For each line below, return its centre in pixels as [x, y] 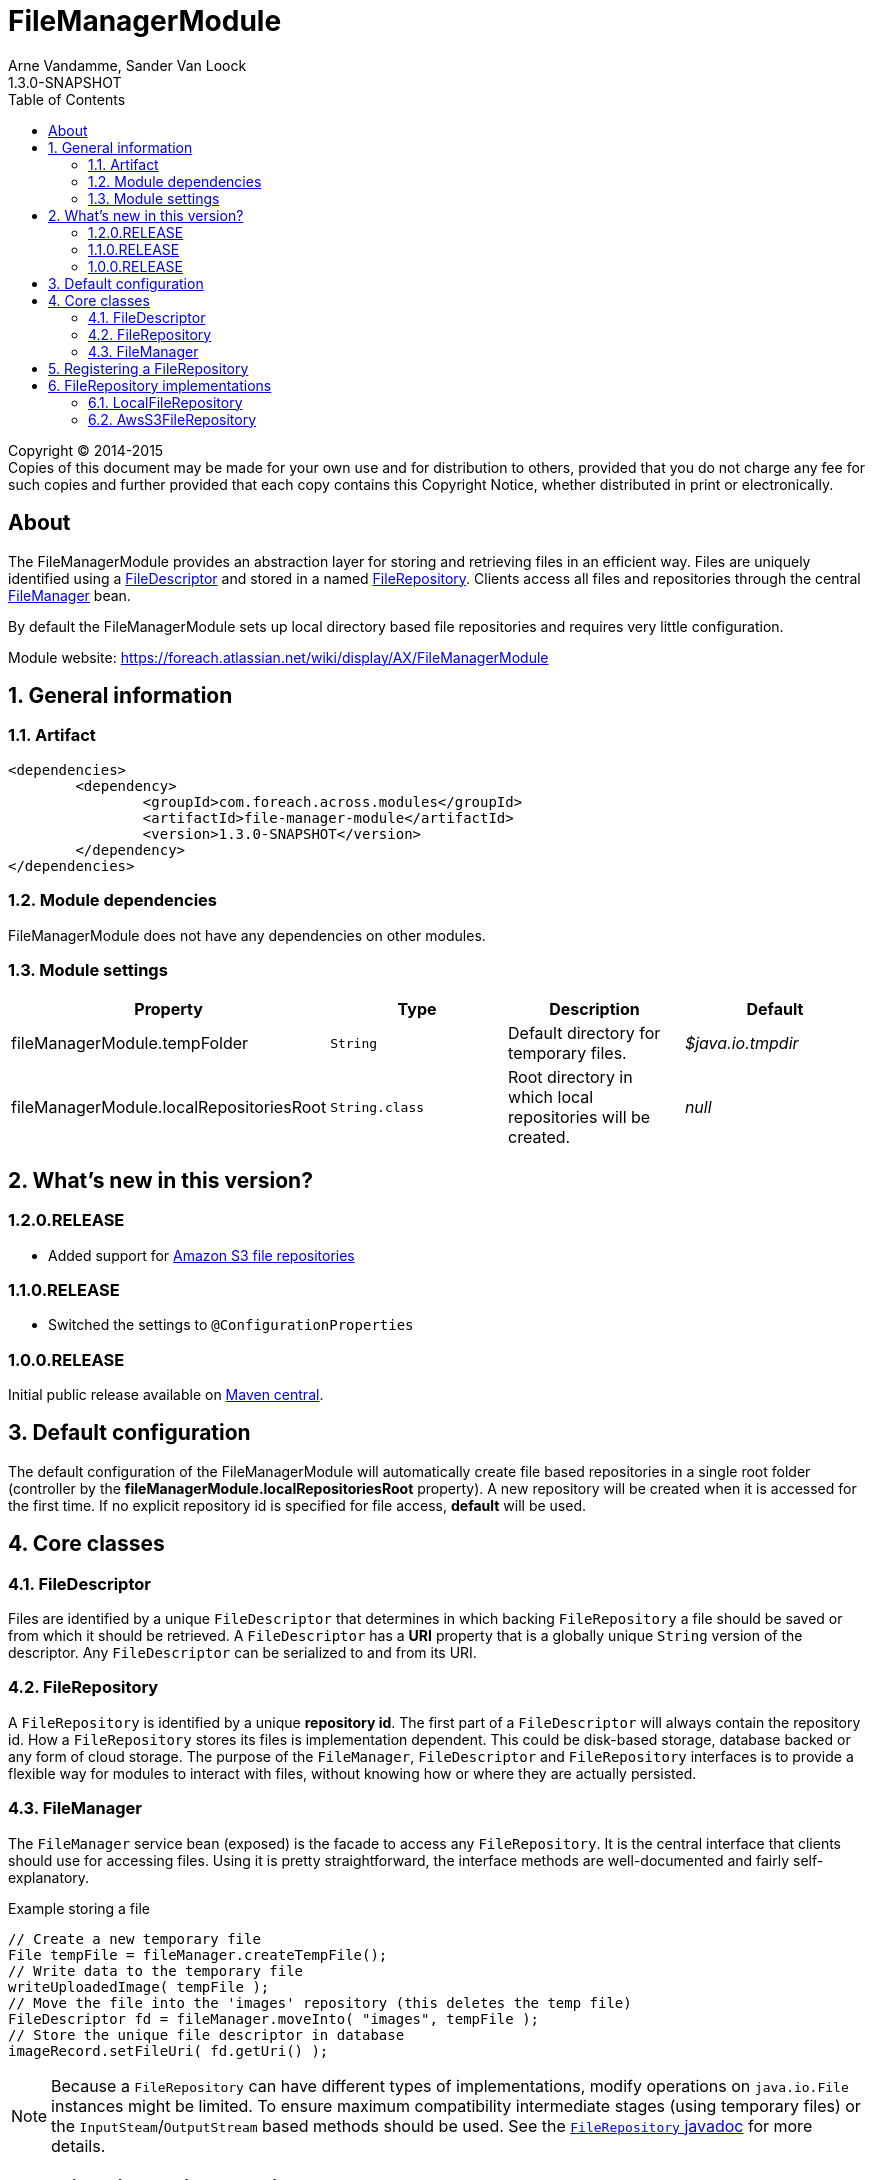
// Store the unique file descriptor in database [206, 2034]
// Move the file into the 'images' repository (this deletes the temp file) [320, 2002]
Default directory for [584, 1033]
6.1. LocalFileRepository [165, 402]
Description [594, 1009]
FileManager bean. [69, 595]
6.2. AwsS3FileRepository [172, 419]
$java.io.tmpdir [741, 1043]
